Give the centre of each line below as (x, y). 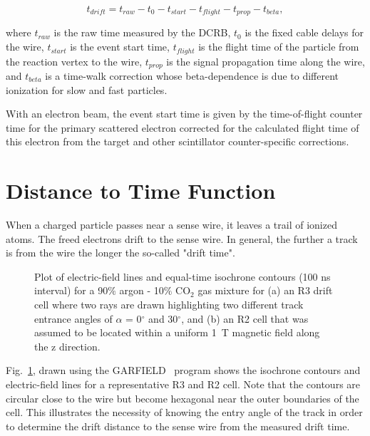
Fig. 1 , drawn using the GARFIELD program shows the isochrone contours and (183, 370)
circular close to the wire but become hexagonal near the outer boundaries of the (183, 398)
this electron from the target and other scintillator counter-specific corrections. (178, 141)
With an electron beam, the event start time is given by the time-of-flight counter (184, 114)
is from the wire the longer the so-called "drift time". (120, 253)
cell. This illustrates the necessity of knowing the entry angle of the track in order (184, 412)
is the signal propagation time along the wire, (266, 61)
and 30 (163, 318)
